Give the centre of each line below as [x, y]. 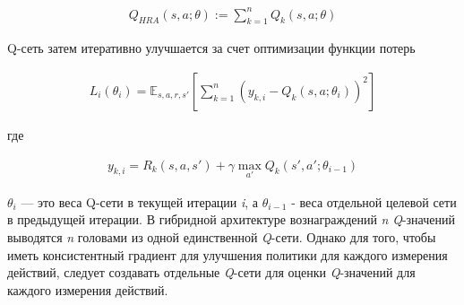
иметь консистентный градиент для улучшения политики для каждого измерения [228, 254]
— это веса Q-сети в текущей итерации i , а [140, 201]
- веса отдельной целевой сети [374, 201]
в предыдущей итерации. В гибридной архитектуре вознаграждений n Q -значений [231, 219]
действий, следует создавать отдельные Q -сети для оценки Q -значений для [211, 272]
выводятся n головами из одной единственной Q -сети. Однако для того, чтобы [222, 236]
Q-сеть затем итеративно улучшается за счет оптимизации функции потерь [211, 48]
